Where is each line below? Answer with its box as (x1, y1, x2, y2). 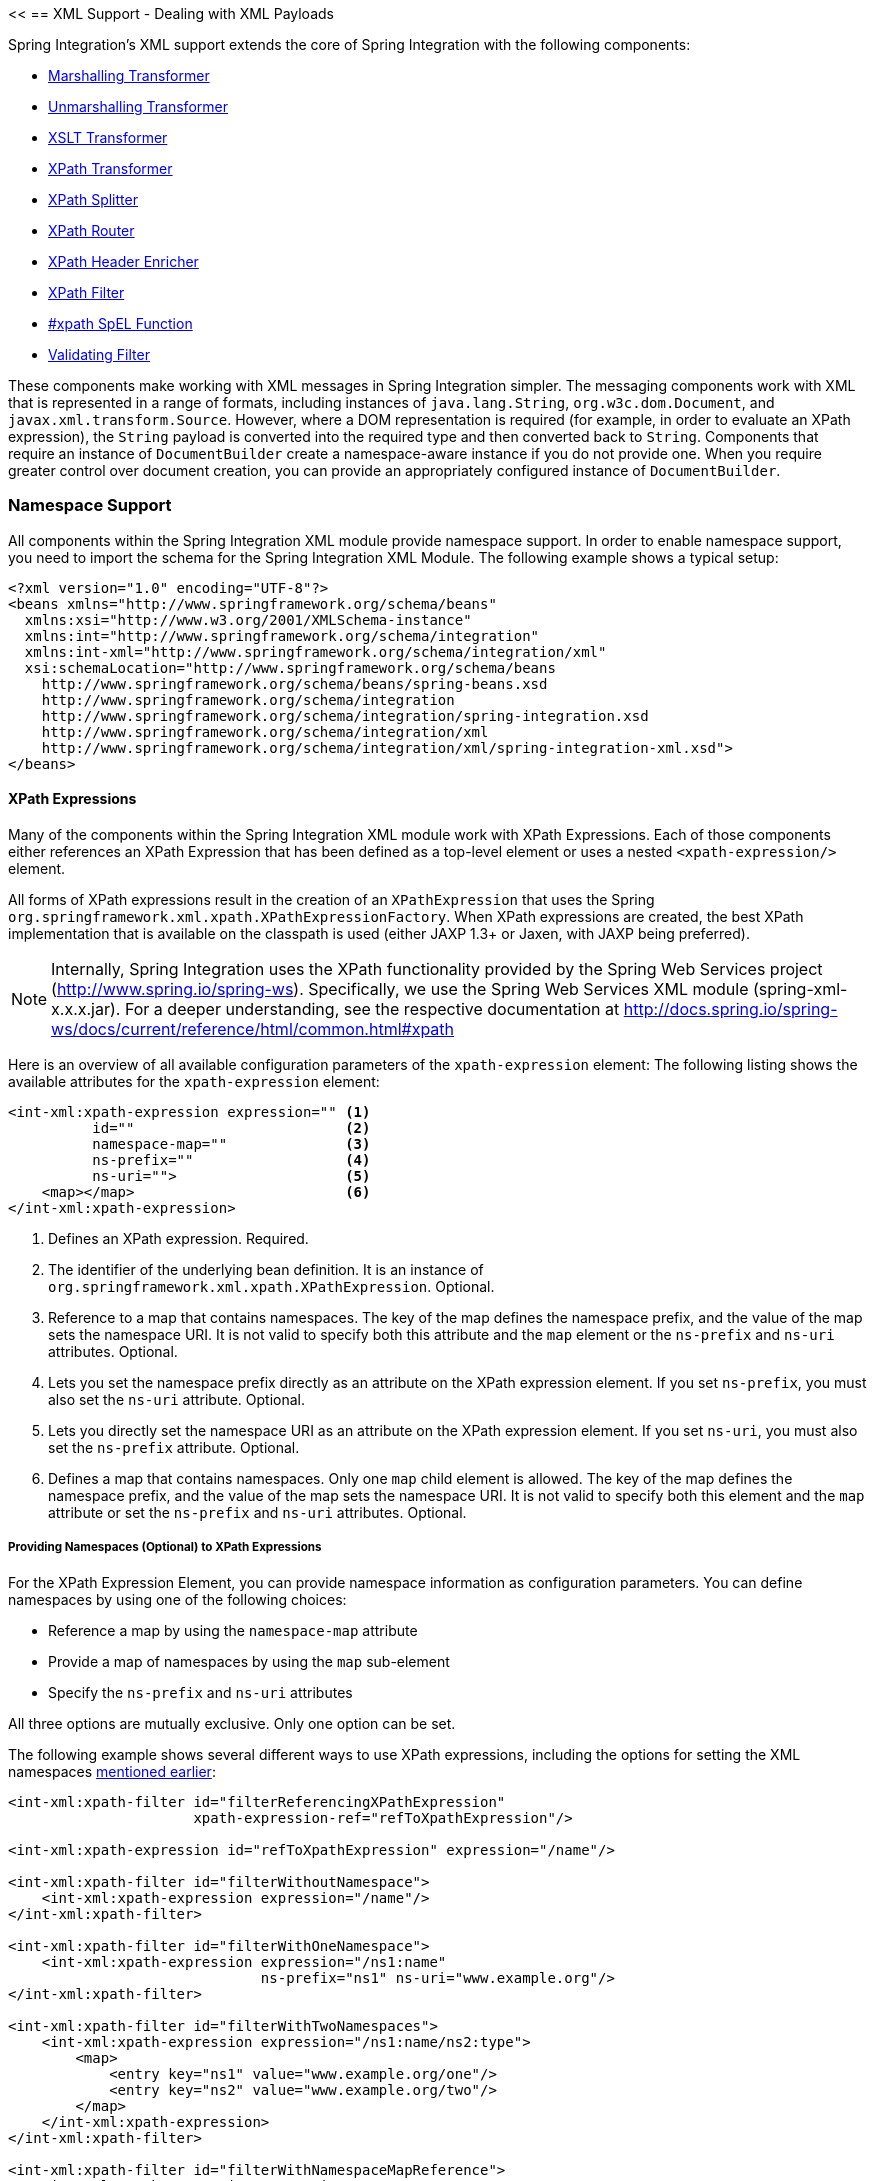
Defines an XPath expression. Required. (48, 1229, 309, 1247)
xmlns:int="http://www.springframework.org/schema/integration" (24, 627, 540, 644)
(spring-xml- (753, 978, 848, 999)
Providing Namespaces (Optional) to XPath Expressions (8, 1540, 322, 1555)
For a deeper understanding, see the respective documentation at (124, 998, 620, 1019)
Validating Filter (48, 346, 150, 363)
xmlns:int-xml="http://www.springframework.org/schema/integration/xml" (24, 643, 607, 660)
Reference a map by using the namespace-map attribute (48, 1621, 418, 1639)
